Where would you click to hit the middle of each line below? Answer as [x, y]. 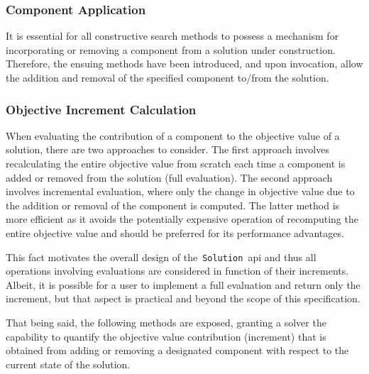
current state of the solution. [68, 364]
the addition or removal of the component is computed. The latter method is [173, 205]
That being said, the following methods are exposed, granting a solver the [166, 322]
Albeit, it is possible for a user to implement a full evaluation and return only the [183, 284]
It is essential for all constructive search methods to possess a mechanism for [172, 36]
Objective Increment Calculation [101, 109]
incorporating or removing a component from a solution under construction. [171, 49]
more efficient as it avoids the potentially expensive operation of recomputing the [182, 219]
